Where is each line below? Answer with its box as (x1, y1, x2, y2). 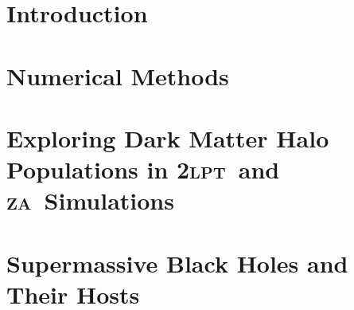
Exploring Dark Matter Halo (6, 121, 329, 154)
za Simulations (6, 184, 174, 217)
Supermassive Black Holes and (6, 246, 348, 279)
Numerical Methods (6, 59, 229, 92)
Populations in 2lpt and (6, 153, 280, 186)
